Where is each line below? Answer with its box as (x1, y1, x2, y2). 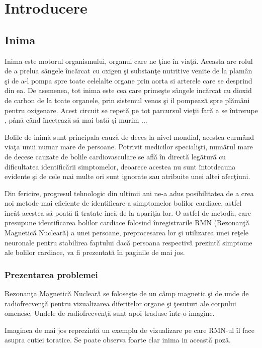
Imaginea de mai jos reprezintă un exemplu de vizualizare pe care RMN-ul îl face (5, 324, 254, 335)
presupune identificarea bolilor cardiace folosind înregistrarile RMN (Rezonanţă (5, 217, 249, 228)
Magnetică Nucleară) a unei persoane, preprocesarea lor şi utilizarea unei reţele (5, 227, 249, 238)
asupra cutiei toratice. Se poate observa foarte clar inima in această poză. (5, 334, 231, 345)
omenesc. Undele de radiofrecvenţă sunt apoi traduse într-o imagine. (5, 308, 215, 318)
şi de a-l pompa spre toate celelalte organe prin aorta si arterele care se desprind (5, 75, 252, 85)
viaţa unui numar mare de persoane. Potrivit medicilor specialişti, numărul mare (5, 141, 253, 152)
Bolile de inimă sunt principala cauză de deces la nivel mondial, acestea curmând (5, 131, 254, 142)
